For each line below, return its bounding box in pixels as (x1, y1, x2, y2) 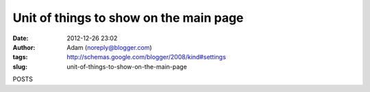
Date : (12, 34, 29, 42)
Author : (12, 43, 36, 51)
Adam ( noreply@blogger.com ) (66, 43, 152, 51)
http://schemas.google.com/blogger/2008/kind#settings (66, 53, 226, 61)
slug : (12, 62, 27, 71)
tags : (12, 53, 28, 61)
